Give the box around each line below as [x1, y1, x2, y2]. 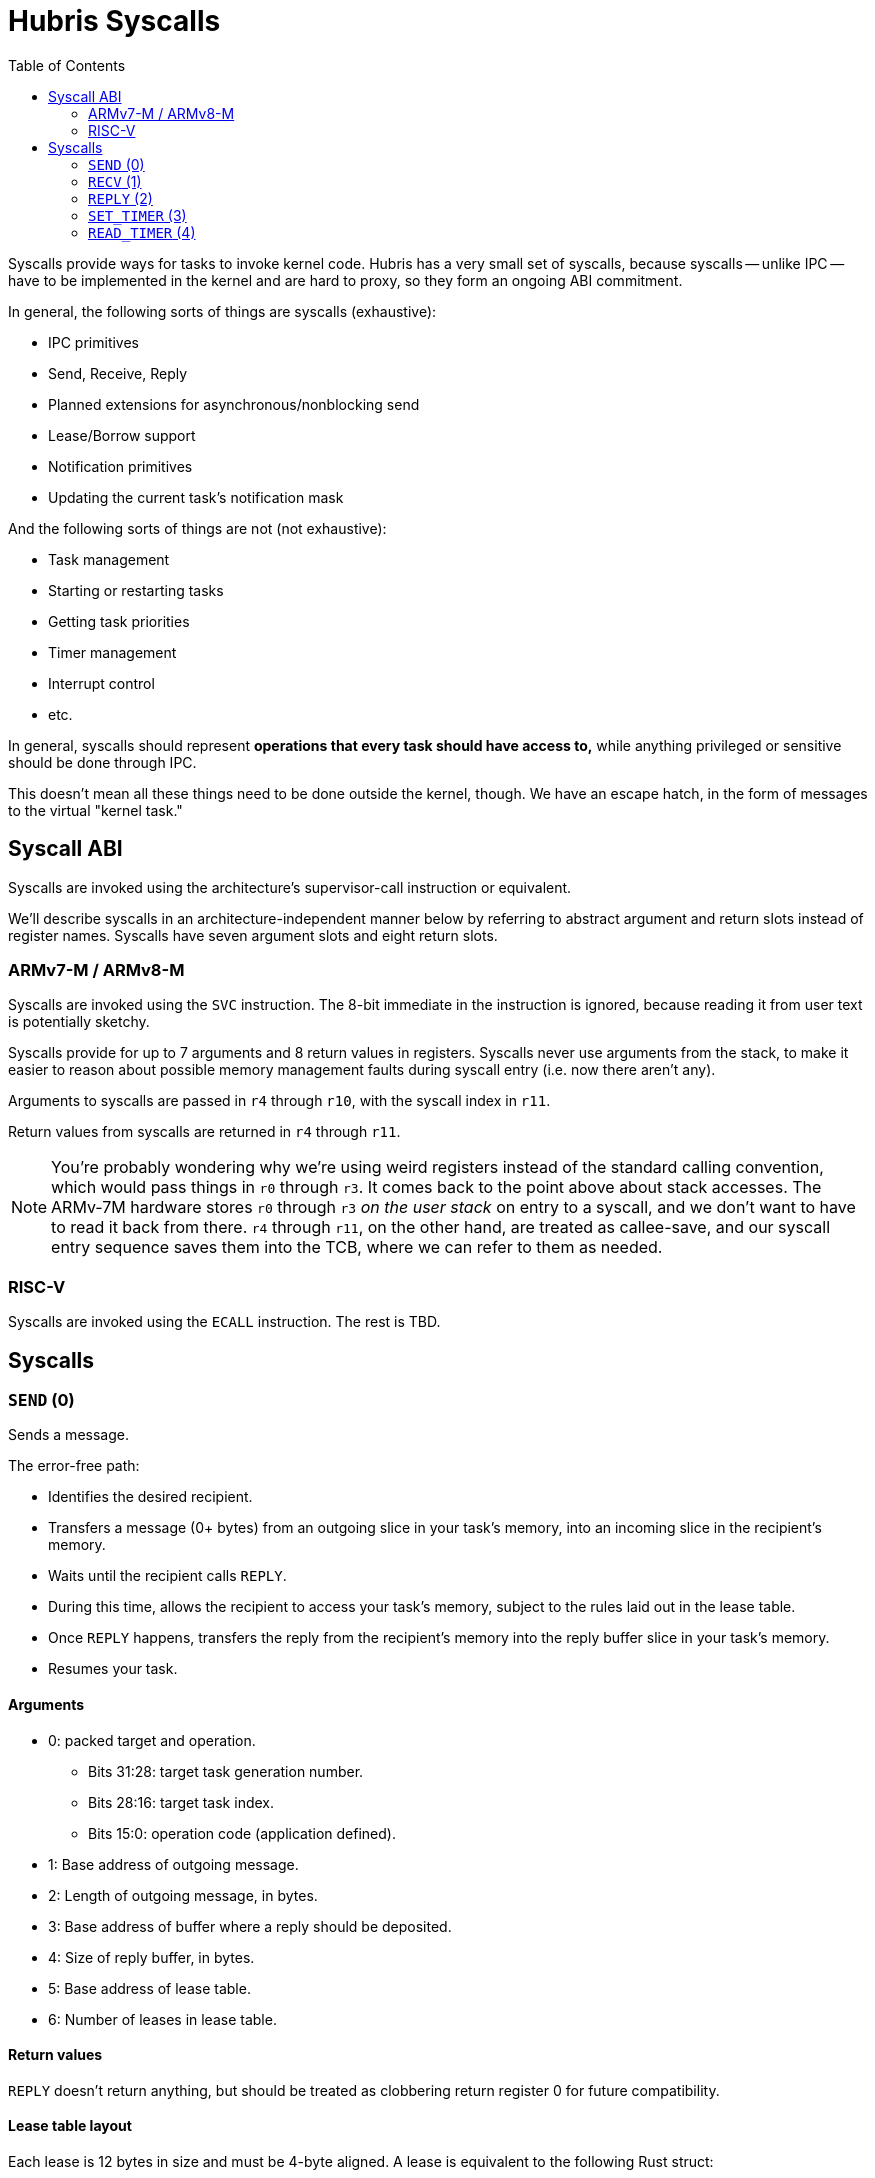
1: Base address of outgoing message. [48, 1855, 299, 1873]
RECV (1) [88, 172, 142, 190]
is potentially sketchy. [8, 1013, 150, 1031]
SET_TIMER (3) [88, 206, 187, 224]
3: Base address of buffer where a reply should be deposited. [48, 1917, 452, 1935]
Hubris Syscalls [8, 4, 221, 38]
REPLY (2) [88, 189, 153, 207]
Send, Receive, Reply [48, 364, 188, 382]
